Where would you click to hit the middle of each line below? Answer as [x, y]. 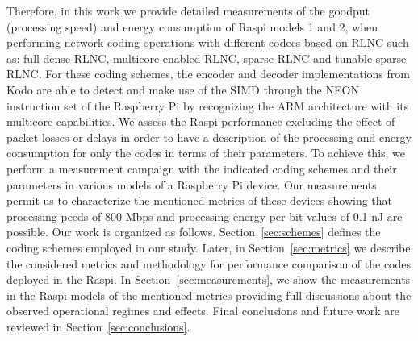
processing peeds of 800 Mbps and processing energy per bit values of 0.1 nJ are [205, 216]
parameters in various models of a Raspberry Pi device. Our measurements [192, 184]
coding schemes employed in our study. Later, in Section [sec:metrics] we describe [209, 247]
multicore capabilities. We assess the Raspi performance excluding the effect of [201, 121]
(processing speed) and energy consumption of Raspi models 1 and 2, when [192, 26]
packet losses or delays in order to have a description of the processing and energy [209, 137]
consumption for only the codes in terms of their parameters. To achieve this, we [206, 153]
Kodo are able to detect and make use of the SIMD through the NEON [183, 89]
